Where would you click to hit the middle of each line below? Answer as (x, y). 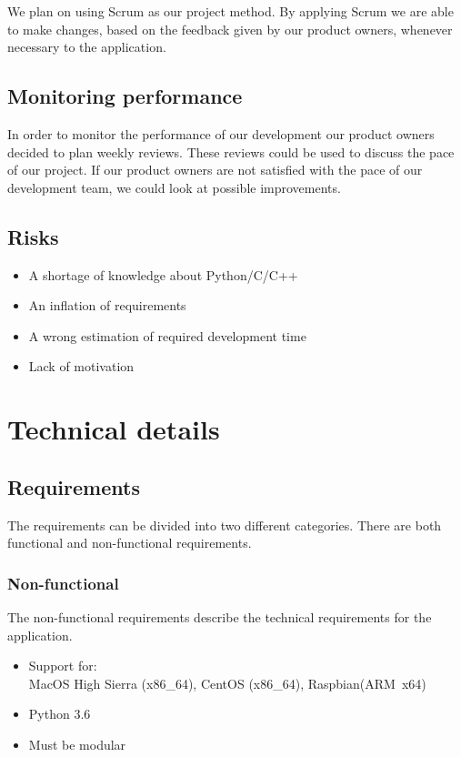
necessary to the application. (87, 47)
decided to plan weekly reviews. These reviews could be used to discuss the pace (231, 151)
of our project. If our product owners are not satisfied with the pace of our (215, 170)
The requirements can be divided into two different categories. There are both (225, 525)
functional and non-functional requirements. (130, 543)
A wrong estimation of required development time (167, 335)
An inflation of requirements (107, 305)
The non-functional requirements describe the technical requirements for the (220, 616)
